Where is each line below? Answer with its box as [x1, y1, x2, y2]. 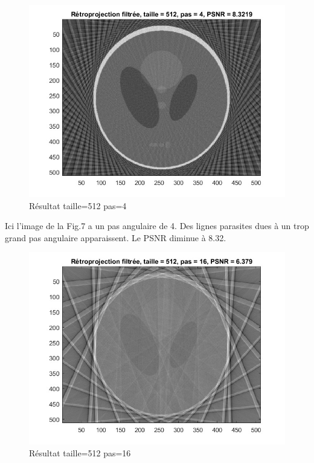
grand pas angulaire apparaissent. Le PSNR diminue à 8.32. [5, 231, 226, 244]
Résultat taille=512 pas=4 [29, 199, 127, 212]
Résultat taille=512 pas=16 [29, 446, 131, 459]
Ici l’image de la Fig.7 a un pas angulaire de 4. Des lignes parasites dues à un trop [5, 219, 309, 232]
